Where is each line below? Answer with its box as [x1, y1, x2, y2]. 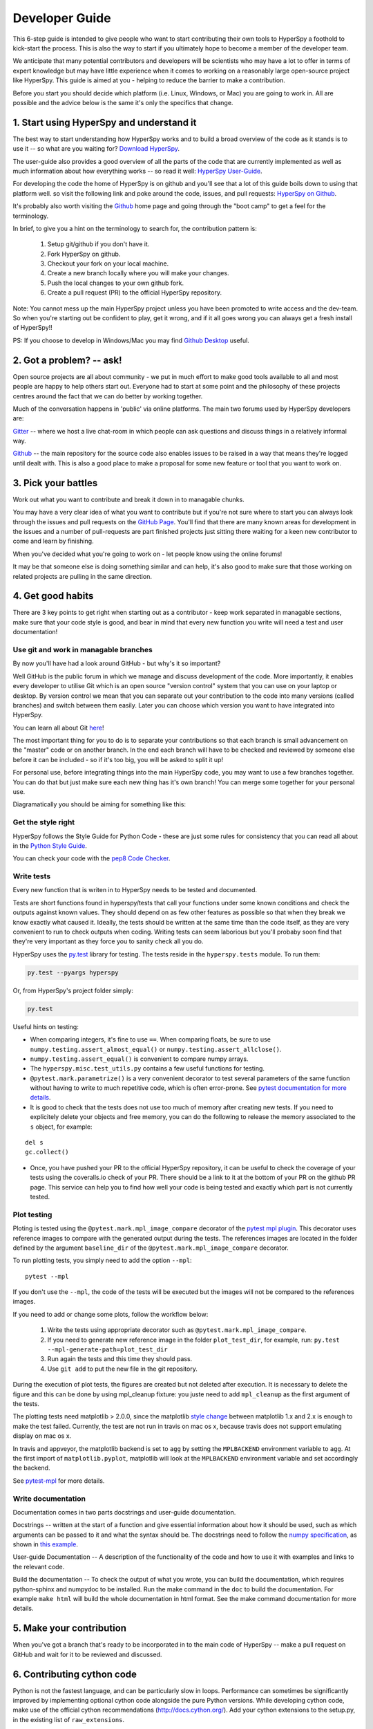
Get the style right [12, 817, 75, 827]
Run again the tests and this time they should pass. [47, 1355, 193, 1363]
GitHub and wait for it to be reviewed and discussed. [12, 1650, 162, 1658]
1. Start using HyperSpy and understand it [12, 116, 197, 128]
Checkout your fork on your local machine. [47, 259, 169, 268]
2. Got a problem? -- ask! [12, 354, 122, 366]
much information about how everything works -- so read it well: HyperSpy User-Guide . [12, 167, 262, 175]
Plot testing [12, 1210, 52, 1219]
